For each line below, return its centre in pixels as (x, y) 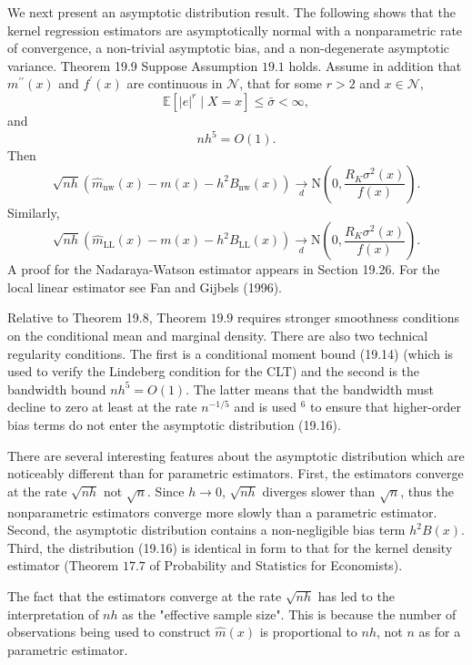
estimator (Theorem (63, 565)
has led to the (356, 595)
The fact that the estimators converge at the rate (145, 595)
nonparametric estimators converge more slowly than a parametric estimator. (222, 512)
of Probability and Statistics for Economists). (276, 565)
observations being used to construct (109, 632)
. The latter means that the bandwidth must (310, 389)
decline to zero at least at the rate (102, 407)
